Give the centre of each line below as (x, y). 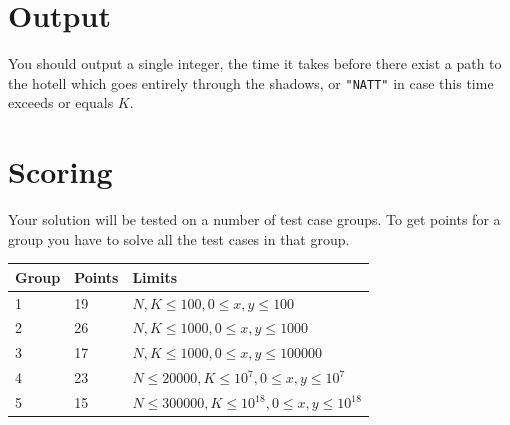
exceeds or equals (61, 102)
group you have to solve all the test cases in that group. (179, 238)
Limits (155, 276)
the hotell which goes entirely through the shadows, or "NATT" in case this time (251, 82)
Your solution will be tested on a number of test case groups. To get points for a (254, 219)
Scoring (60, 171)
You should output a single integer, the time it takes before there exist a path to (255, 63)
